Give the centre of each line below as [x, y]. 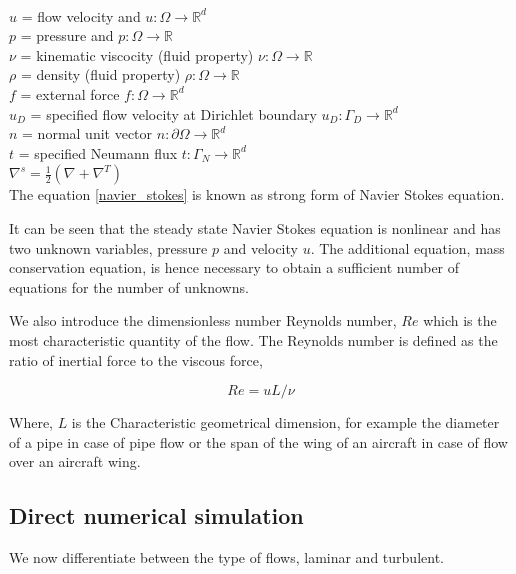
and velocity [260, 247]
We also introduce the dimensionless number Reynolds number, [203, 320]
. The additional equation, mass [407, 247]
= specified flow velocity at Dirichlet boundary [173, 113]
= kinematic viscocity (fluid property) [137, 54]
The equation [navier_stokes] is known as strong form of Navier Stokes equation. [257, 194]
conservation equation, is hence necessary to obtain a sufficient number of [234, 267]
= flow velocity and [81, 15]
